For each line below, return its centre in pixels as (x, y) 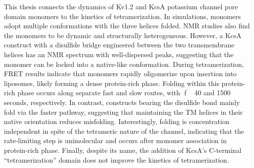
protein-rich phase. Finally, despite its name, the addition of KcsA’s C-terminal (123, 150)
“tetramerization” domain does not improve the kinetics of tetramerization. (116, 159)
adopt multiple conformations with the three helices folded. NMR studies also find (127, 26)
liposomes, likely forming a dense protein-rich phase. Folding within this (112, 83)
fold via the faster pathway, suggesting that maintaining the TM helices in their (123, 112)
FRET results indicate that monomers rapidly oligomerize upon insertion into (120, 73)
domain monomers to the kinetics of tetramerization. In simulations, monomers (123, 16)
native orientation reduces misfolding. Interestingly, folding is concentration (117, 121)
